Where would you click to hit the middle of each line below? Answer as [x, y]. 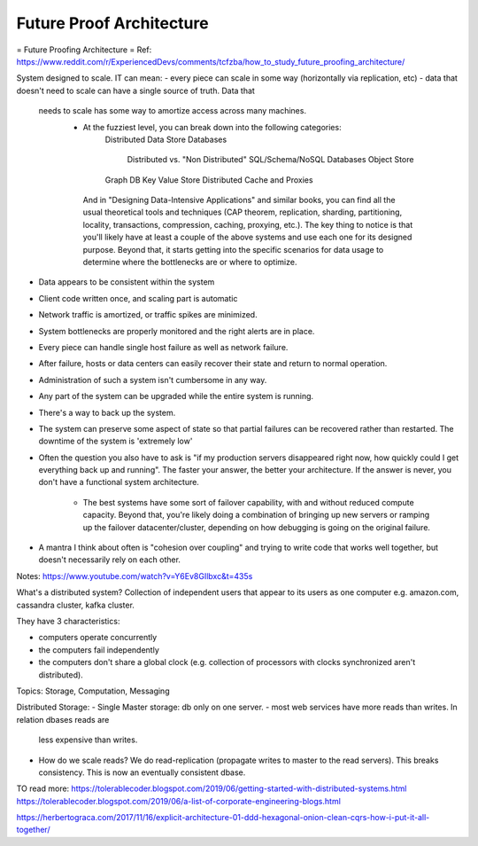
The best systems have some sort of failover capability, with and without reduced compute [249, 502]
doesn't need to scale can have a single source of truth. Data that [136, 90]
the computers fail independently [99, 650]
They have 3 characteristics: [68, 621]
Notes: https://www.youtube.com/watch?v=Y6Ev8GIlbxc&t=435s [135, 576]
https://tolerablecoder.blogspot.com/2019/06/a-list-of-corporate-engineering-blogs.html [178, 801]
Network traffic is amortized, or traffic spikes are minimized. [148, 315]
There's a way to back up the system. [107, 412]
